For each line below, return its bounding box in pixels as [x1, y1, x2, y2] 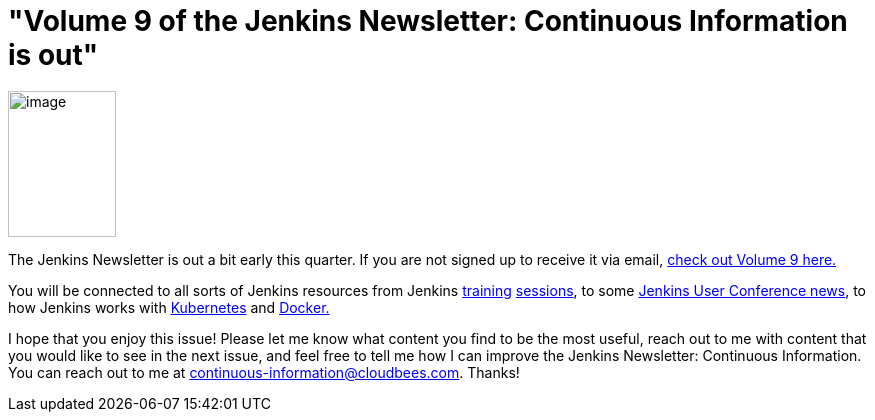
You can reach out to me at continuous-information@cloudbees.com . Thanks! [8, 363, 520, 381]
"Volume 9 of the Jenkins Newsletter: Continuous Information [8, 4, 848, 38]
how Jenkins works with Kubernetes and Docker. [8, 298, 330, 316]
